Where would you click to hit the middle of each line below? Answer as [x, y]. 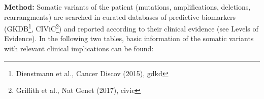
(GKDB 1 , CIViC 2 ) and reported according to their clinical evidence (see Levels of [131, 28]
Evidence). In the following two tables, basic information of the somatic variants [129, 38]
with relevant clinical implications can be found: [79, 48]
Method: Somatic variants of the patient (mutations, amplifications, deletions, [127, 7]
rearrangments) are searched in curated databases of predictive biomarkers [120, 16]
